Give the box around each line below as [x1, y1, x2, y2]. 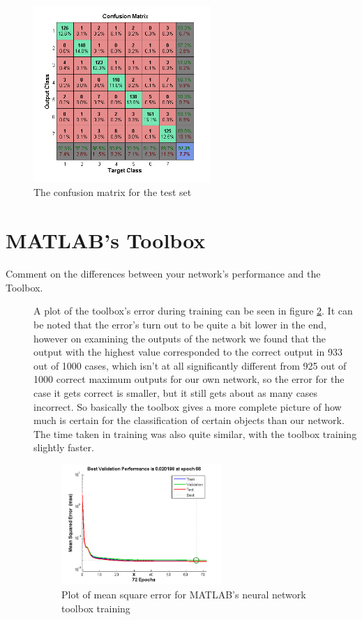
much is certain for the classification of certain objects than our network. [33, 413, 345, 428]
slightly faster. [33, 440, 94, 455]
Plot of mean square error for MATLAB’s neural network [61, 587, 306, 601]
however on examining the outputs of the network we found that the [33, 331, 326, 345]
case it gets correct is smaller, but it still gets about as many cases [33, 385, 318, 400]
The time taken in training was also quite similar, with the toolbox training [33, 426, 357, 441]
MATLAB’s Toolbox [6, 226, 206, 255]
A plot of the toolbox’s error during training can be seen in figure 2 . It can [33, 303, 353, 318]
